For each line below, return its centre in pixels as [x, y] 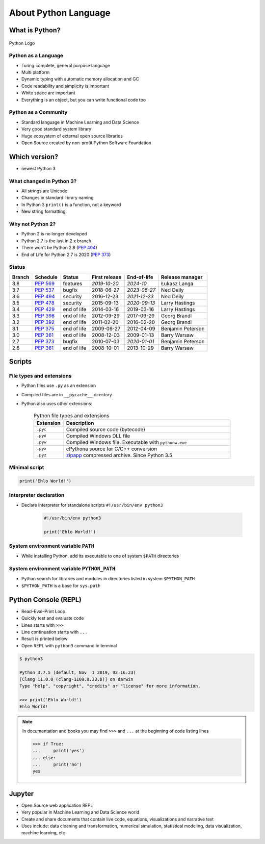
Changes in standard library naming [57, 198]
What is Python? [35, 30]
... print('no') [57, 764]
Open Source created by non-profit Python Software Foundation [86, 143]
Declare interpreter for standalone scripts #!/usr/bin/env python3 [92, 505]
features [73, 283]
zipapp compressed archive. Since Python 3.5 [119, 455]
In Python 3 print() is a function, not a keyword [71, 205]
